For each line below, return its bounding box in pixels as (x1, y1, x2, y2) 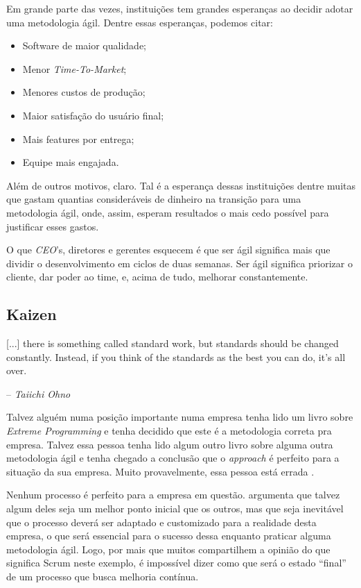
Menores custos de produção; (22, 85, 146, 99)
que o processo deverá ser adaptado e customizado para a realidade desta (6, 514, 317, 529)
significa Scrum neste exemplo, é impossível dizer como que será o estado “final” (6, 555, 346, 570)
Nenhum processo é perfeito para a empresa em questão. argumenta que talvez (6, 487, 340, 502)
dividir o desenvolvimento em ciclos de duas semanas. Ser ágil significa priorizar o (6, 255, 353, 270)
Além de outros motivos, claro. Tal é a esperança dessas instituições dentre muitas (6, 178, 355, 192)
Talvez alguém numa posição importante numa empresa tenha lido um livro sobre (6, 410, 353, 424)
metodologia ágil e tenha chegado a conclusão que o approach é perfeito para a (6, 451, 340, 465)
